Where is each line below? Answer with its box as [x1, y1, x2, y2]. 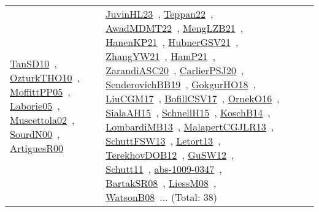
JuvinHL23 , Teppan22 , [106, 7, 213, 21]
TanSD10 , [10, 56, 57, 70]
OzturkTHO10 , [10, 70, 80, 85]
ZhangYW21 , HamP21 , [106, 49, 215, 63]
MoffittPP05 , [10, 84, 71, 99]
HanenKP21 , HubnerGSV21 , [106, 35, 239, 49]
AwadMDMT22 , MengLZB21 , [106, 21, 244, 35]
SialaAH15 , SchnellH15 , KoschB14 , [106, 105, 271, 119]
